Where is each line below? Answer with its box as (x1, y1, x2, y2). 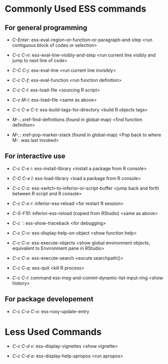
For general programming (5, 23, 88, 32)
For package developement (5, 295, 94, 304)
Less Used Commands (5, 326, 102, 338)
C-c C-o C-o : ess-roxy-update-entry (12, 308, 90, 314)
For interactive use (5, 152, 66, 161)
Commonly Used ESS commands (5, 3, 147, 15)
